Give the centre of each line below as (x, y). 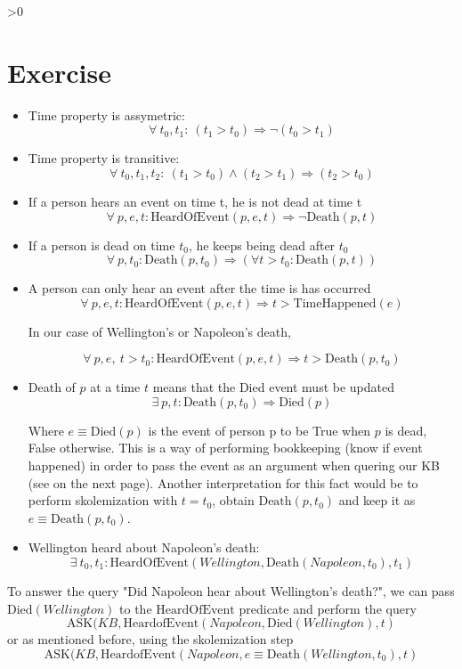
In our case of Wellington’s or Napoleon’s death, (159, 331)
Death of (52, 387)
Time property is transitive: (104, 158)
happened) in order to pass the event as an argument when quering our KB (234, 465)
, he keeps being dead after (262, 245)
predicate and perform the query (328, 608)
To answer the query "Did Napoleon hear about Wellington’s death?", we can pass (231, 591)
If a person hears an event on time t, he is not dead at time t (195, 201)
